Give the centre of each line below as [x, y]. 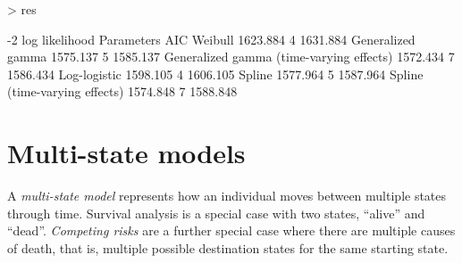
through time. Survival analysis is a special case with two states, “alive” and [216, 213]
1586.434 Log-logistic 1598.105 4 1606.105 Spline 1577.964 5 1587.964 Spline [215, 74]
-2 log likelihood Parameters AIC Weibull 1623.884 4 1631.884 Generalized [211, 39]
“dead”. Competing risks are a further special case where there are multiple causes [231, 230]
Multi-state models [126, 153]
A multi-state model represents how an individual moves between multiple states [227, 196]
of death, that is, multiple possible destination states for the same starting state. [228, 247]
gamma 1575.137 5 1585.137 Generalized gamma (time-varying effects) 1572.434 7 [231, 57]
